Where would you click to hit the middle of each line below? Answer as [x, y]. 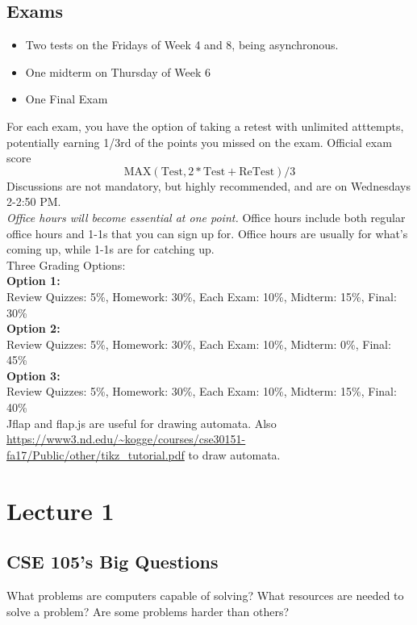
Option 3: [33, 375]
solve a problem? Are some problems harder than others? [148, 611]
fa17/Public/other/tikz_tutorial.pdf [96, 454]
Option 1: [33, 281]
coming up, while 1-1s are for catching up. [111, 249]
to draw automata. [234, 454]
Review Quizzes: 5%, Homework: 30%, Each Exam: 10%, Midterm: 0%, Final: [199, 344]
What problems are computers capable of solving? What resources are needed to [205, 596]
